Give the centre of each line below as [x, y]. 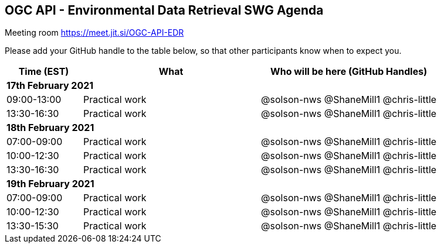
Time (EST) [44, 72]
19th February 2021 [50, 184]
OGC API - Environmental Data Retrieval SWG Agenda [164, 10]
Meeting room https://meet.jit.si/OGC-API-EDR [94, 33]
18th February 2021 [50, 128]
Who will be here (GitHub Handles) [349, 72]
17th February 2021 [50, 86]
